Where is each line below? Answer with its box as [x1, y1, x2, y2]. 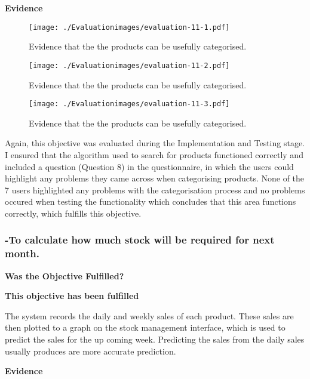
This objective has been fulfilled [5, 289, 139, 302]
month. [5, 246, 39, 261]
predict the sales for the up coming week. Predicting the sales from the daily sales [5, 333, 305, 346]
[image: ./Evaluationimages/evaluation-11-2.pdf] [29, 61, 230, 70]
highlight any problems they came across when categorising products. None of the [5, 172, 305, 184]
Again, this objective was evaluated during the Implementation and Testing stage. [5, 137, 305, 149]
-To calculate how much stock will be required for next [5, 232, 275, 247]
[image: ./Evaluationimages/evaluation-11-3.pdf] [29, 100, 230, 109]
